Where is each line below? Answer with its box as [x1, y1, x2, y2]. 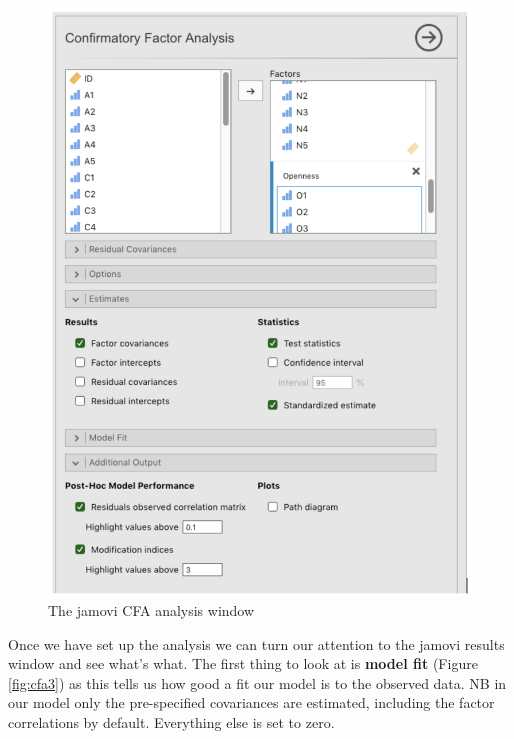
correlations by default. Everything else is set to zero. [8, 711, 335, 732]
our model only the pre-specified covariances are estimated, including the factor [8, 692, 495, 713]
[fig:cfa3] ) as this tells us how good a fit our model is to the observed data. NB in [8, 672, 507, 693]
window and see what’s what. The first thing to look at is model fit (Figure [8, 653, 478, 674]
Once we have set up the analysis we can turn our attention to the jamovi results [8, 633, 505, 654]
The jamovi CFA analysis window [48, 599, 255, 620]
